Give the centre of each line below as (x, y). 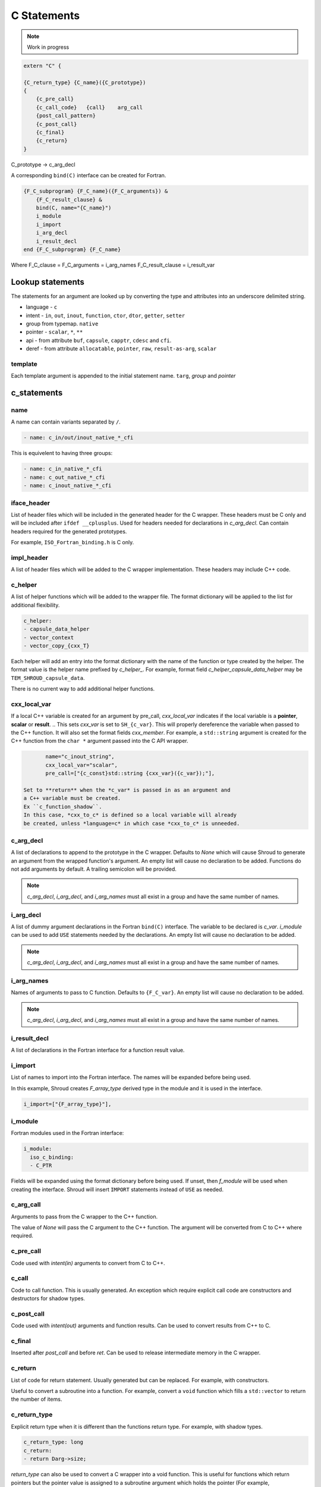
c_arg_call (26, 1204)
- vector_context (49, 637)
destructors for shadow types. (48, 1298)
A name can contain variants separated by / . (66, 422)
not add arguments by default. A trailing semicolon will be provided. (94, 869)
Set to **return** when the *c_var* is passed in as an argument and (127, 790)
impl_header (30, 557)
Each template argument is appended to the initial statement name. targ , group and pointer (123, 376)
